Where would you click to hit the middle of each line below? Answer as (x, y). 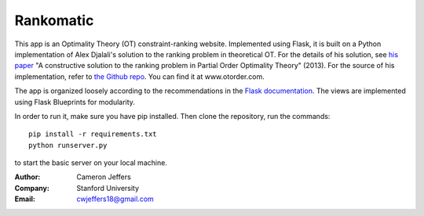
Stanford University (108, 188)
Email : (25, 199)
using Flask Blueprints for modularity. (75, 102)
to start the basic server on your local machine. (91, 163)
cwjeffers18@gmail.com (115, 199)
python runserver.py (68, 145)
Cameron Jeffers (104, 177)
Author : (27, 177)
